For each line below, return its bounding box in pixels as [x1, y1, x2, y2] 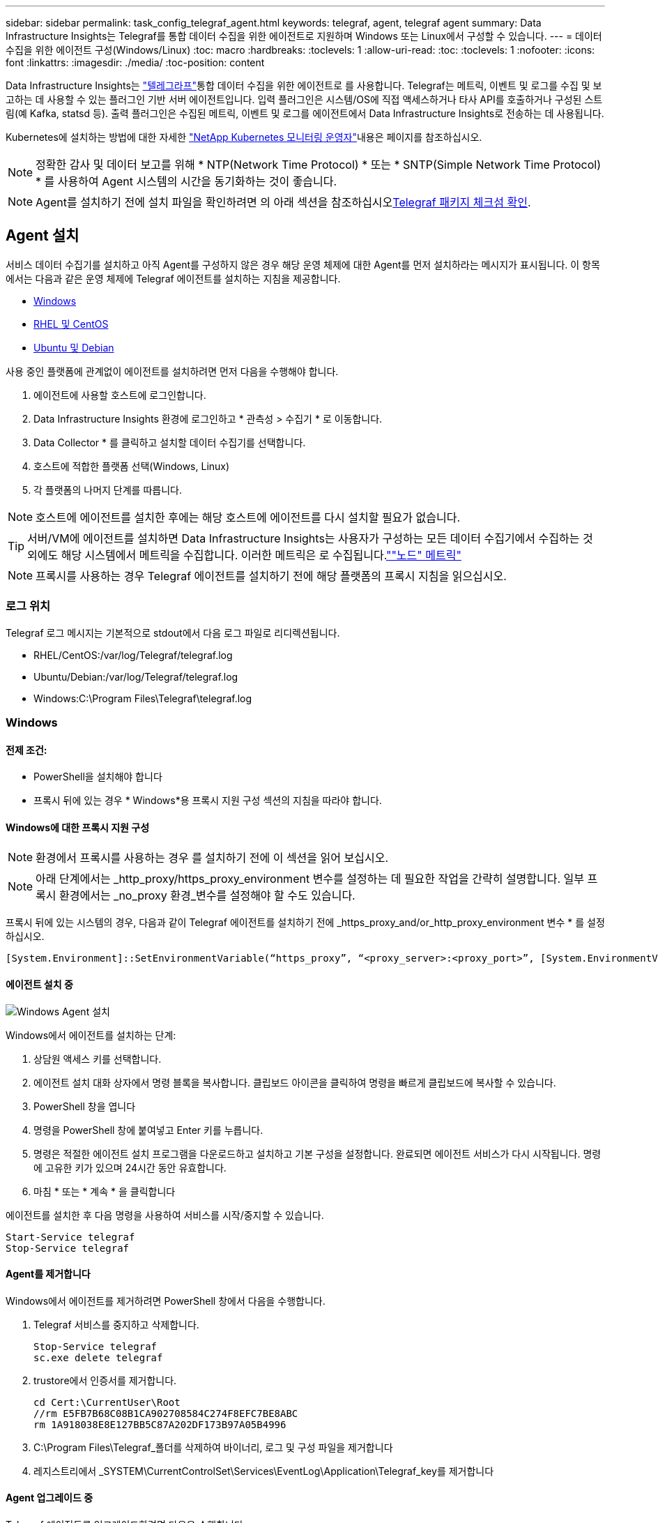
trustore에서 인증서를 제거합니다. [33, 1374, 177, 1386]
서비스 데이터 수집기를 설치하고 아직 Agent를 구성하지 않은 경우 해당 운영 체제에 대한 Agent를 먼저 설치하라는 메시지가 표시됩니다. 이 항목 [6, 258, 600, 271]
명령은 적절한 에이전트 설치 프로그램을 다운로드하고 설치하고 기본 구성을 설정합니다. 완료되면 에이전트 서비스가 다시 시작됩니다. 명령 [33, 1147, 602, 1160]
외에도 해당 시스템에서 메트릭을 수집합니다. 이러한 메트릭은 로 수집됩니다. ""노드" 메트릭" [27, 547, 461, 562]
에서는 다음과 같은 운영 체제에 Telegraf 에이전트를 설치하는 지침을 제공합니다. [6, 272, 341, 285]
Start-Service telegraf [6, 1231, 135, 1243]
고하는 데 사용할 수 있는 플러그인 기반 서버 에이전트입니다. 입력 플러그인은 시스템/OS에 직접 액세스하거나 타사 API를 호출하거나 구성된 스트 [6, 93, 603, 105]
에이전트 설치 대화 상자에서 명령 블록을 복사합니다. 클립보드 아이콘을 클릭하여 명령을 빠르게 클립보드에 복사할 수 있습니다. [33, 1076, 556, 1089]
